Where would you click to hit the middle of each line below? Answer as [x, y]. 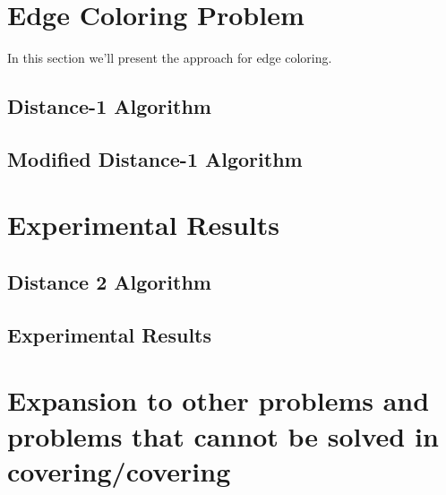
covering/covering [119, 470]
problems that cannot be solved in [223, 435]
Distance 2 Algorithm [109, 282]
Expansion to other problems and [219, 400]
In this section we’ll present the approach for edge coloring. [170, 58]
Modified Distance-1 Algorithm [155, 158]
